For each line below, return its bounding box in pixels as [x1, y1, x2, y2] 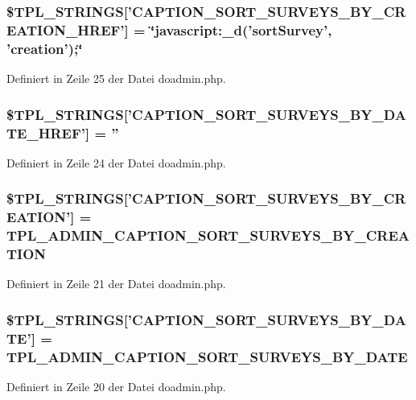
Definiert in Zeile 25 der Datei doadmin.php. [6, 70, 226, 87]
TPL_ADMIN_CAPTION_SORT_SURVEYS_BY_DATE [6, 346, 408, 366]
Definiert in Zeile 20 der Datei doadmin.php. [6, 378, 226, 395]
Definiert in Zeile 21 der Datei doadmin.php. [6, 275, 226, 292]
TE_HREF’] [6, 122, 90, 142]
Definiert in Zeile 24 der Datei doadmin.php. [6, 154, 226, 171]
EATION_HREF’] [6, 19, 129, 39]
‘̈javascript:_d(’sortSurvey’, [150, 19, 332, 39]
